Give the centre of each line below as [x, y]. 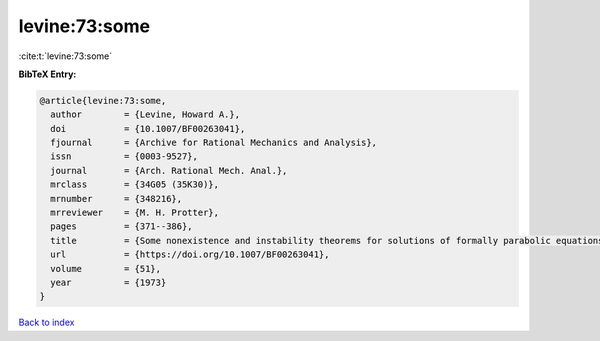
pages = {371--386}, [122, 226]
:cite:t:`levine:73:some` [65, 56]
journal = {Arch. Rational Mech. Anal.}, [169, 170]
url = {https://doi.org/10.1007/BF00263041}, [190, 254]
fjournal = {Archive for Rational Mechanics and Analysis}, [214, 143]
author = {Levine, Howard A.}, [145, 114]
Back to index [46, 322]
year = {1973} [108, 282]
